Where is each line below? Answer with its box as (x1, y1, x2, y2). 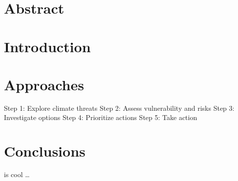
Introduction (4, 36, 91, 56)
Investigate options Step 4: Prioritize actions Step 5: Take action (4, 112, 197, 122)
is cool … (4, 169, 30, 180)
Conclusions (4, 141, 86, 161)
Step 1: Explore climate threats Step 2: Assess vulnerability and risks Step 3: (4, 102, 235, 113)
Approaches (4, 74, 84, 94)
